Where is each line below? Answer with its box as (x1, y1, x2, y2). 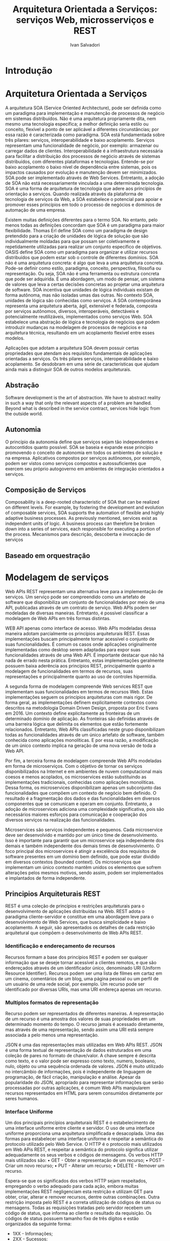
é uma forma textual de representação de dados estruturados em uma (5, 1047, 152, 1053)
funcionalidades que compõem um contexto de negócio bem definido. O (5, 790, 157, 796)
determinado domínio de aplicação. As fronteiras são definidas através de (5, 715, 159, 722)
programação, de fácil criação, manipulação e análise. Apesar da (5, 1074, 141, 1080)
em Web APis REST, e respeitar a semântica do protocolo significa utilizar (5, 1146, 158, 1152)
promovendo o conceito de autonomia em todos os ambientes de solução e (5, 449, 163, 456)
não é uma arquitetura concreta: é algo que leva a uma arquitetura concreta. (5, 260, 164, 266)
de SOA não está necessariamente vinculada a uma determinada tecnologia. (5, 180, 164, 186)
